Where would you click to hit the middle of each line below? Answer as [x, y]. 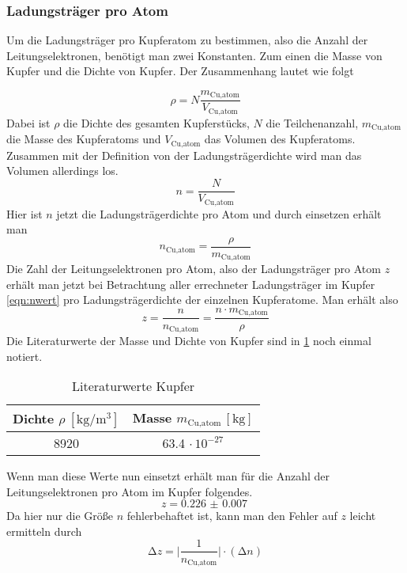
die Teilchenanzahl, [312, 122]
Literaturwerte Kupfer [133, 386]
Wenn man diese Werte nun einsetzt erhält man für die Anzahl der [168, 476]
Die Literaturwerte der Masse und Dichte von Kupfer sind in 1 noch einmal [189, 340]
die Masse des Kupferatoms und [84, 139]
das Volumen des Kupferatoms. [280, 139]
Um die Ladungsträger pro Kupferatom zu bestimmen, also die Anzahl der [187, 40]
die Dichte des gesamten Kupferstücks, [156, 122]
